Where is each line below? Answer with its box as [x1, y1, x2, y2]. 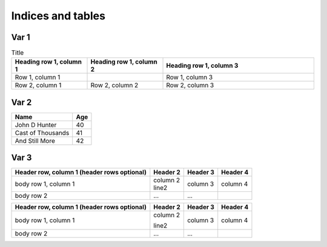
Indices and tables [11, 9, 106, 22]
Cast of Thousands [15, 128, 70, 137]
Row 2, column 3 [166, 81, 214, 90]
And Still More [15, 136, 56, 145]
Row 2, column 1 [15, 81, 62, 90]
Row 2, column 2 [90, 81, 139, 90]
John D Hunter [15, 120, 57, 129]
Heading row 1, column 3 [166, 61, 239, 70]
